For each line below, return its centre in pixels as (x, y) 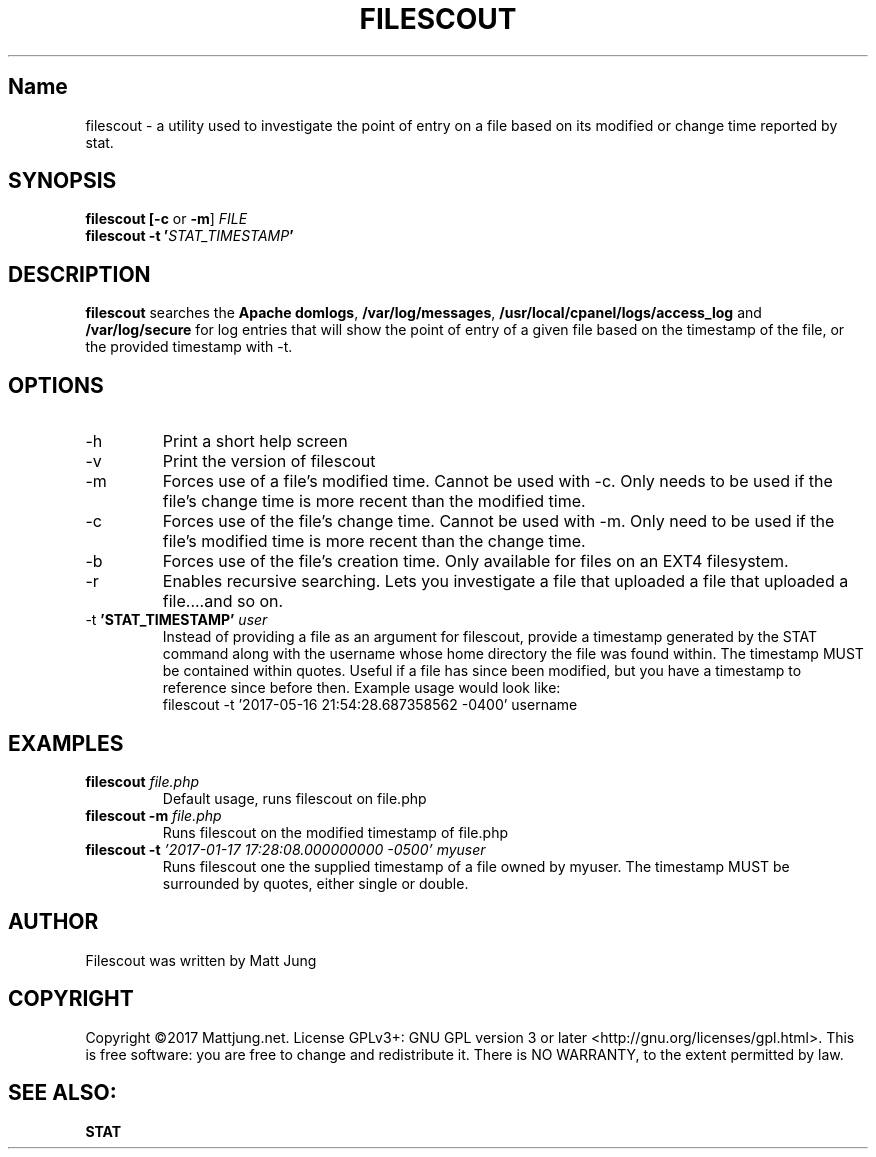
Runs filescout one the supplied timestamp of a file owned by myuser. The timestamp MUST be (476, 866)
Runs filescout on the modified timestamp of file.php (335, 832)
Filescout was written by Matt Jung (201, 960)
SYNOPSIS (62, 181)
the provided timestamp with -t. (189, 347)
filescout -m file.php (153, 815)
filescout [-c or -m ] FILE (166, 219)
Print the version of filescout (269, 461)
